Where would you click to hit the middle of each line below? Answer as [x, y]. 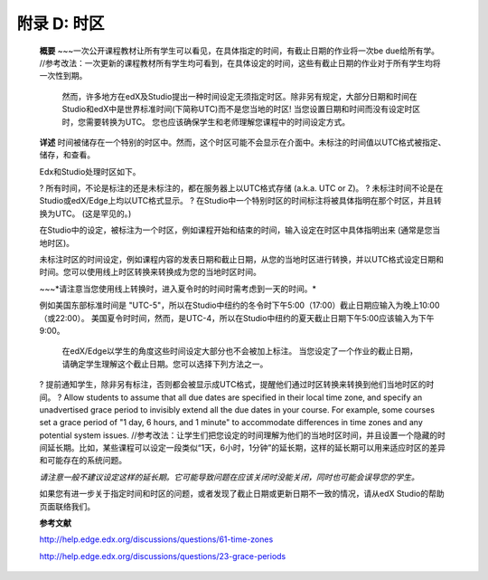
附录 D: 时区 [61, 24]
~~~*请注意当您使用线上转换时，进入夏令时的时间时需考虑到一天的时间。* [178, 289]
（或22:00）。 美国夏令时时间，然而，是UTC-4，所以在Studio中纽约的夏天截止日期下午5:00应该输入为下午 [237, 318]
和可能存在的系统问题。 [83, 461]
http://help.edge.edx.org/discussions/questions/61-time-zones [156, 539]
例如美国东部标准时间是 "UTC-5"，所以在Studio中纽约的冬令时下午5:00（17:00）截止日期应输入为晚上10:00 [239, 305]
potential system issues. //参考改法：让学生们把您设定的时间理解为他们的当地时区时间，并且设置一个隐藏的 [239, 435]
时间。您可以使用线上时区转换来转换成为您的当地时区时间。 [150, 272]
